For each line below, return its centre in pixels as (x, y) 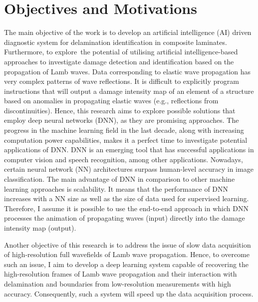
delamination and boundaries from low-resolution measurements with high (118, 283)
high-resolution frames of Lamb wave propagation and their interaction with (121, 274)
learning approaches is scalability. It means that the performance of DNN (116, 188)
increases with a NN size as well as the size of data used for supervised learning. (127, 198)
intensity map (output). (40, 228)
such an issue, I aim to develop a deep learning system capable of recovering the (127, 264)
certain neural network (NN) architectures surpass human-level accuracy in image (129, 169)
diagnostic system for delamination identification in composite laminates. (116, 42)
